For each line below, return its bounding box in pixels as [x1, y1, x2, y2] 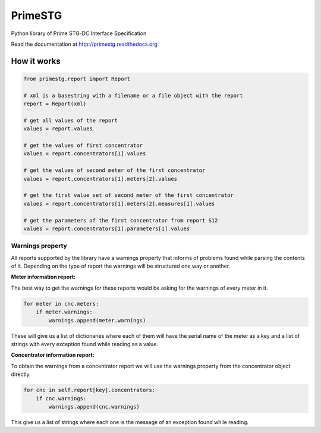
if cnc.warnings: [36, 395, 87, 401]
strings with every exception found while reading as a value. [11, 341, 159, 348]
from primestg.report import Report [23, 75, 131, 82]
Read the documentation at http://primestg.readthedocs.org [11, 40, 158, 48]
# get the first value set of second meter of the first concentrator [23, 192, 234, 199]
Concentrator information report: [11, 352, 95, 359]
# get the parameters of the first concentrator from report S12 [23, 217, 218, 224]
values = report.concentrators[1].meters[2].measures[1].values [23, 200, 215, 207]
